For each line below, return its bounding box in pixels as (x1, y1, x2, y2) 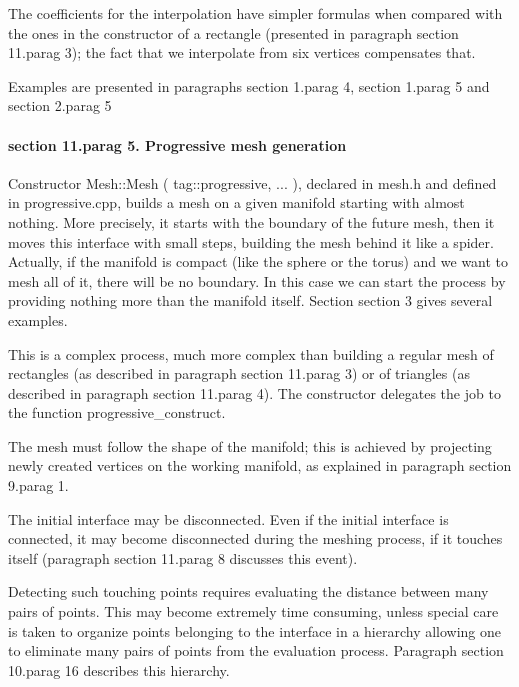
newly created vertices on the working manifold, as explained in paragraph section (8, 455, 512, 476)
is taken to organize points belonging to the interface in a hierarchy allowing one (8, 620, 502, 641)
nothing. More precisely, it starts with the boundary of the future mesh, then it (8, 211, 495, 232)
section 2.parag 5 (8, 95, 112, 116)
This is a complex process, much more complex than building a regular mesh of (8, 343, 494, 364)
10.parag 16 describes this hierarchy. (8, 659, 230, 680)
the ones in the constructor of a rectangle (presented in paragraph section (8, 22, 459, 43)
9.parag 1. (8, 475, 69, 496)
